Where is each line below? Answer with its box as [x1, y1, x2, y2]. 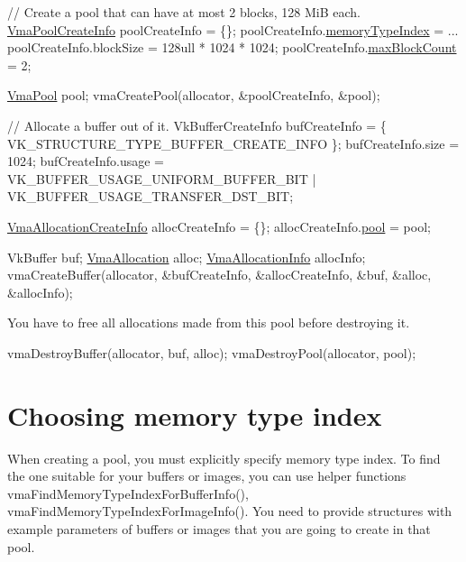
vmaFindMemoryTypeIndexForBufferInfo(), [7, 484, 249, 502]
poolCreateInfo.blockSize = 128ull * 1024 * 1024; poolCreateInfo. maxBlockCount [7, 38, 457, 57]
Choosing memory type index [7, 396, 382, 433]
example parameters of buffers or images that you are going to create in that [7, 520, 431, 538]
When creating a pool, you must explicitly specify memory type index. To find [7, 448, 441, 467]
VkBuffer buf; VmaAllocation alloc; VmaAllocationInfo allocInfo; [7, 247, 366, 266]
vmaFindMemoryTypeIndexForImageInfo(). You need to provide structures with [7, 502, 452, 521]
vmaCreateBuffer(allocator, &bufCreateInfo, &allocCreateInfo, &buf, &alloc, [7, 265, 432, 284]
